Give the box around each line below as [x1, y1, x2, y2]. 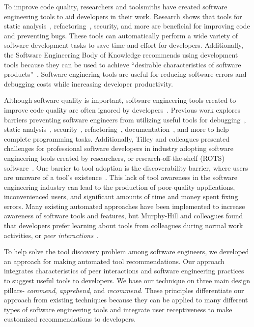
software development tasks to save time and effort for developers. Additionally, [4, 40, 244, 50]
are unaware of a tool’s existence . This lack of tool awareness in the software [4, 172, 238, 182]
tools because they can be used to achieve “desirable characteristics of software [4, 59, 241, 69]
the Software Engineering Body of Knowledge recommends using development [4, 49, 238, 59]
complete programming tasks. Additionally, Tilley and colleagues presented [4, 133, 229, 144]
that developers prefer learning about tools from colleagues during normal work [4, 220, 243, 231]
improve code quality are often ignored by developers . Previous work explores [4, 104, 240, 115]
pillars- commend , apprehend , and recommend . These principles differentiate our [4, 285, 244, 295]
